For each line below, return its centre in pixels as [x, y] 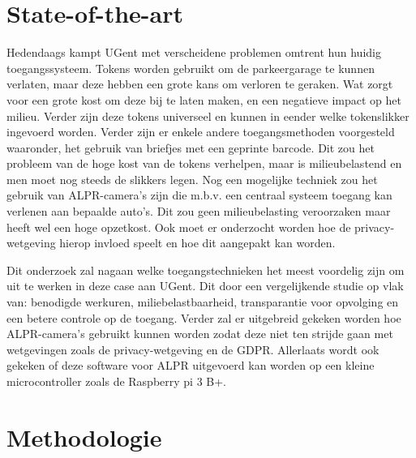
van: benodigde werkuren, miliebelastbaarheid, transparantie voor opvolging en [203, 302]
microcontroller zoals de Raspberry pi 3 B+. [117, 381]
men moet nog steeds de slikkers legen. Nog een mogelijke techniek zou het [192, 179]
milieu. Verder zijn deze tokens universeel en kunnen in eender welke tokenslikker [208, 116]
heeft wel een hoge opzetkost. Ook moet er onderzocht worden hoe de [179, 227]
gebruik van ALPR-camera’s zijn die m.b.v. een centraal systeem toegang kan [199, 195]
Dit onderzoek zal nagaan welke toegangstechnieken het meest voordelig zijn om [206, 270]
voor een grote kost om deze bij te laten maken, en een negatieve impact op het [204, 99]
